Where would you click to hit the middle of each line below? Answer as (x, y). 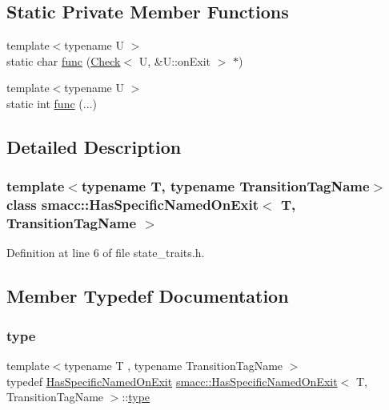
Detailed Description (94, 146)
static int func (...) (52, 103)
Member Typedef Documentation (148, 296)
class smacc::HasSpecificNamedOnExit (133, 205)
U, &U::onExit (175, 60)
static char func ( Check (64, 60)
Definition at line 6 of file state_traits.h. (106, 253)
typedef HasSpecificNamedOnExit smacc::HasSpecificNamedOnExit (172, 381)
